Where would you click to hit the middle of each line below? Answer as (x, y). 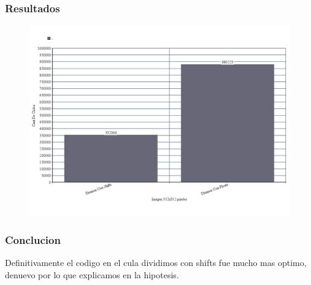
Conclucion (33, 240)
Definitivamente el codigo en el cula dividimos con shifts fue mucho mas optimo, (156, 263)
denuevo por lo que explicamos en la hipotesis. (92, 275)
